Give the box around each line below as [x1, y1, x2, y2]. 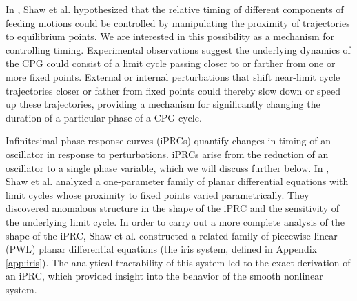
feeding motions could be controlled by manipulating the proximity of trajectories [6, 15, 350, 30]
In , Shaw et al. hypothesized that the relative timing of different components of [6, 2, 344, 16]
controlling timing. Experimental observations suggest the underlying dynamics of [6, 42, 351, 57]
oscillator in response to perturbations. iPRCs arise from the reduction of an [6, 146, 329, 161]
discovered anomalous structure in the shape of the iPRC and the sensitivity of [6, 201, 339, 215]
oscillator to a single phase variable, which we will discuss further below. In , [6, 160, 329, 175]
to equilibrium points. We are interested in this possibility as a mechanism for [6, 29, 335, 43]
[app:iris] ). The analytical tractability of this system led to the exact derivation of [6, 255, 351, 269]
